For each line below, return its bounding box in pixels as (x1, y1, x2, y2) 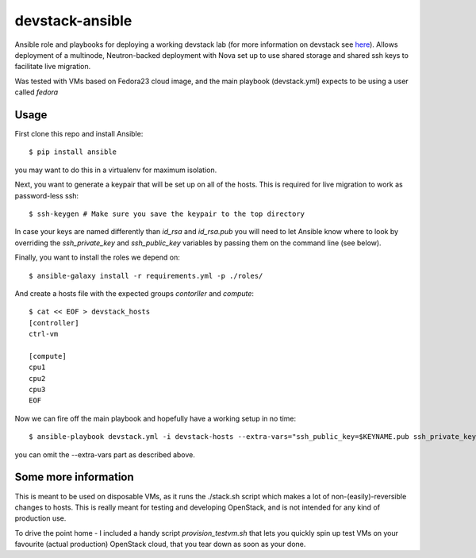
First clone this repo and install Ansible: (14, 129, 144, 139)
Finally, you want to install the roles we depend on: (14, 252, 180, 262)
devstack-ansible (14, 12, 132, 29)
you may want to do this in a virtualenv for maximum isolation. (14, 165, 217, 175)
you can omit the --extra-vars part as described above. (14, 449, 196, 460)
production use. (14, 514, 67, 523)
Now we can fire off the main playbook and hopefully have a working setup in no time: (14, 414, 297, 423)
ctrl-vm (29, 329, 59, 339)
